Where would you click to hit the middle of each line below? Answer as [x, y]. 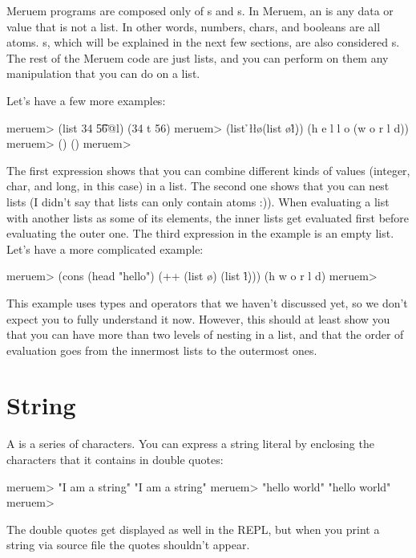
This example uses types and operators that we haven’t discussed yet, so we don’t [207, 302]
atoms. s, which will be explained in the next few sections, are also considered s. [203, 42]
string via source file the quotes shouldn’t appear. [128, 545]
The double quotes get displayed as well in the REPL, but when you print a [193, 529]
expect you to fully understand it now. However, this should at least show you [198, 318]
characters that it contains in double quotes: [115, 459]
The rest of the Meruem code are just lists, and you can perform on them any [198, 57]
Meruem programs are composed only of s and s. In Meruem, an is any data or [200, 10]
